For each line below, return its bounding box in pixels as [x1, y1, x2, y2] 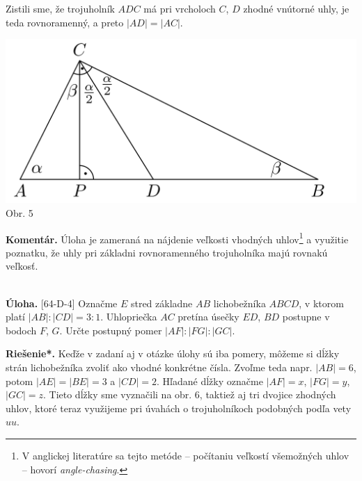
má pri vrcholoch [143, 1, 216, 15]
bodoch [6, 323, 37, 337]
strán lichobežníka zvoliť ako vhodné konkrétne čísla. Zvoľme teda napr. [6, 360, 313, 375]
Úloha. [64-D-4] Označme [6, 295, 118, 310]
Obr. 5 [6, 206, 33, 220]
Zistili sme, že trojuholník [6, 1, 115, 15]
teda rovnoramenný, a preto [6, 15, 124, 29]
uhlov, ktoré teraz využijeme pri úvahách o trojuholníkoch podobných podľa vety [6, 400, 352, 415]
